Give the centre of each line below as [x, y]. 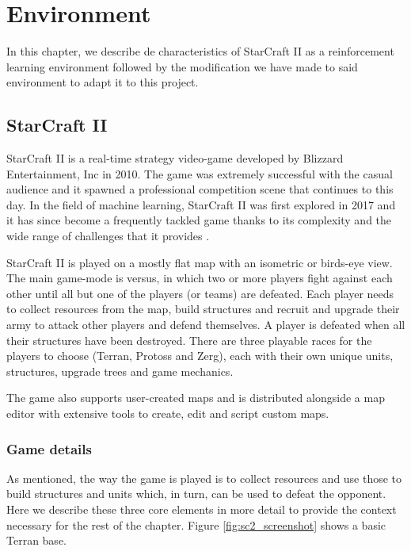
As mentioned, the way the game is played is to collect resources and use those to [204, 478]
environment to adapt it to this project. [103, 82]
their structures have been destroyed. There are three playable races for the [189, 340]
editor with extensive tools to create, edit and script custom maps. [168, 413]
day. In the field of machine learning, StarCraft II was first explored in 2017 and [201, 204]
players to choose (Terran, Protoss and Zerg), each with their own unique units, [200, 356]
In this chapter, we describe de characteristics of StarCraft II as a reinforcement [200, 51]
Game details [49, 448]
